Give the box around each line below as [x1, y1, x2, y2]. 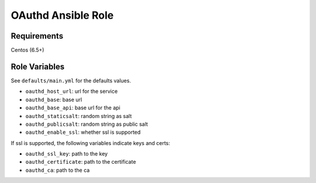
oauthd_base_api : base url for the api [25, 104, 121, 111]
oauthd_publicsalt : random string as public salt [25, 120, 149, 127]
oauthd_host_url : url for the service [25, 88, 118, 95]
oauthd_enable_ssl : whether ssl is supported [25, 129, 141, 136]
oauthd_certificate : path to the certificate [25, 158, 136, 165]
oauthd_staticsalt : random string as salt [25, 112, 132, 119]
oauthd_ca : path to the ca [25, 167, 90, 174]
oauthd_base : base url [25, 96, 82, 103]
